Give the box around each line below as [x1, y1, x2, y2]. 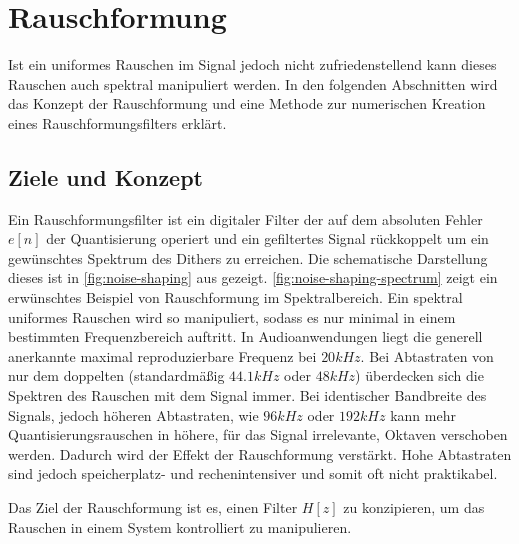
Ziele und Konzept [8, 161, 203, 192]
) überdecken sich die [355, 365, 484, 386]
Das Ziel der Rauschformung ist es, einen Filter [8, 497, 298, 518]
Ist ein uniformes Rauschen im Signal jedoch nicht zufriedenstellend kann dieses [8, 54, 497, 75]
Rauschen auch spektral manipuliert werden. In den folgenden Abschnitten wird [8, 73, 498, 94]
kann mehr [390, 404, 456, 425]
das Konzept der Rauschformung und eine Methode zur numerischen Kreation [8, 93, 486, 114]
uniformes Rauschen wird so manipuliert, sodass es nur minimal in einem [8, 306, 456, 327]
